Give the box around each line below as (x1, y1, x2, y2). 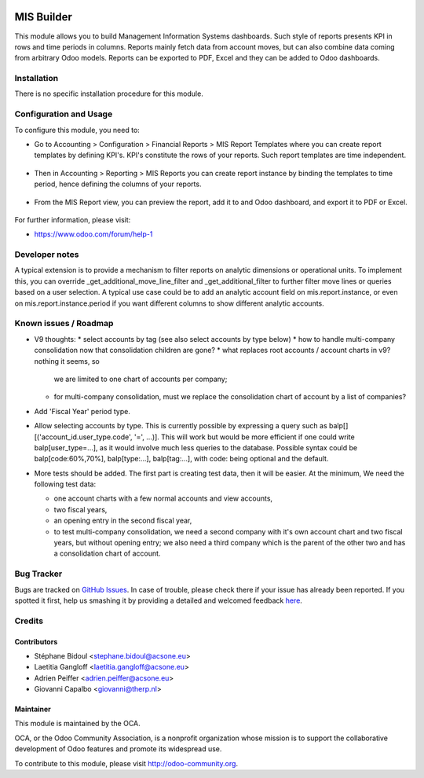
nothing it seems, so (34, 356, 100, 365)
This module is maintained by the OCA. (14, 719, 141, 728)
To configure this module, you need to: (14, 125, 141, 134)
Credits (14, 615, 43, 626)
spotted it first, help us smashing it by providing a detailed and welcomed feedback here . (14, 596, 302, 605)
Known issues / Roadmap (14, 318, 114, 329)
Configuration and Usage (14, 108, 113, 119)
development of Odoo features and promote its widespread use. (14, 744, 222, 754)
